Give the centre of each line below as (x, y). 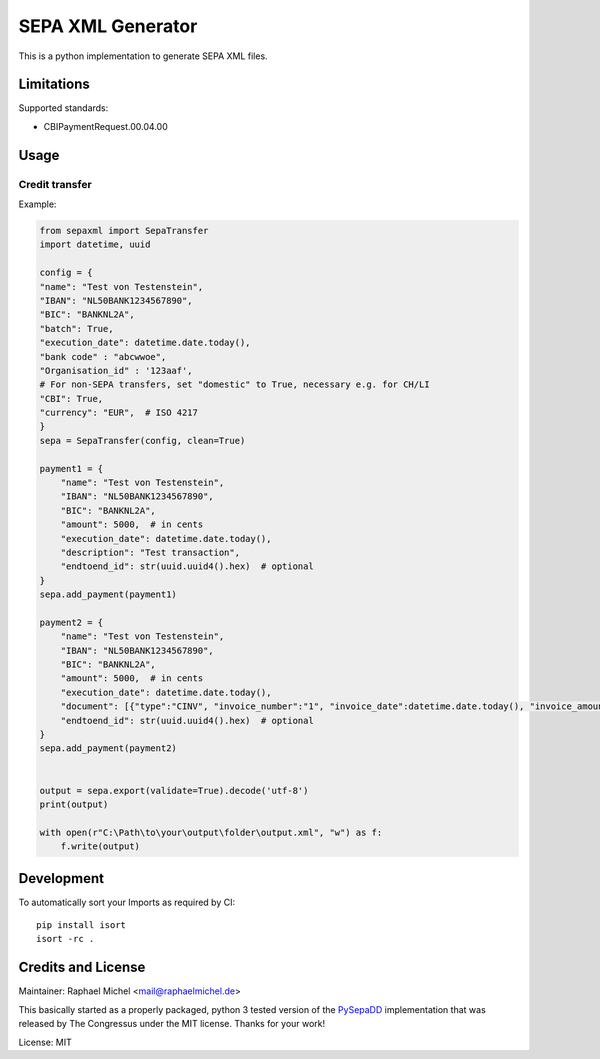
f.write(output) (100, 846)
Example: (37, 204)
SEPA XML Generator (108, 26)
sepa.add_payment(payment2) (108, 748)
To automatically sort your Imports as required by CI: (126, 902)
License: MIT (45, 1042)
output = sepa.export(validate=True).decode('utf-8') (174, 790)
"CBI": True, (71, 398)
